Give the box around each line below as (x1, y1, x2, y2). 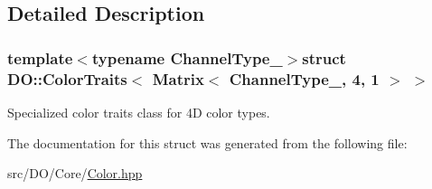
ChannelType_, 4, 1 (229, 67, 380, 90)
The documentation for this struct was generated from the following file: (7, 133, 408, 152)
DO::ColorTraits (7, 67, 127, 90)
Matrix (152, 67, 204, 90)
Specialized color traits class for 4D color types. (7, 102, 270, 121)
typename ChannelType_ (91, 46, 283, 69)
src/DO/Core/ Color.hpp (7, 164, 143, 183)
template (7, 46, 73, 69)
